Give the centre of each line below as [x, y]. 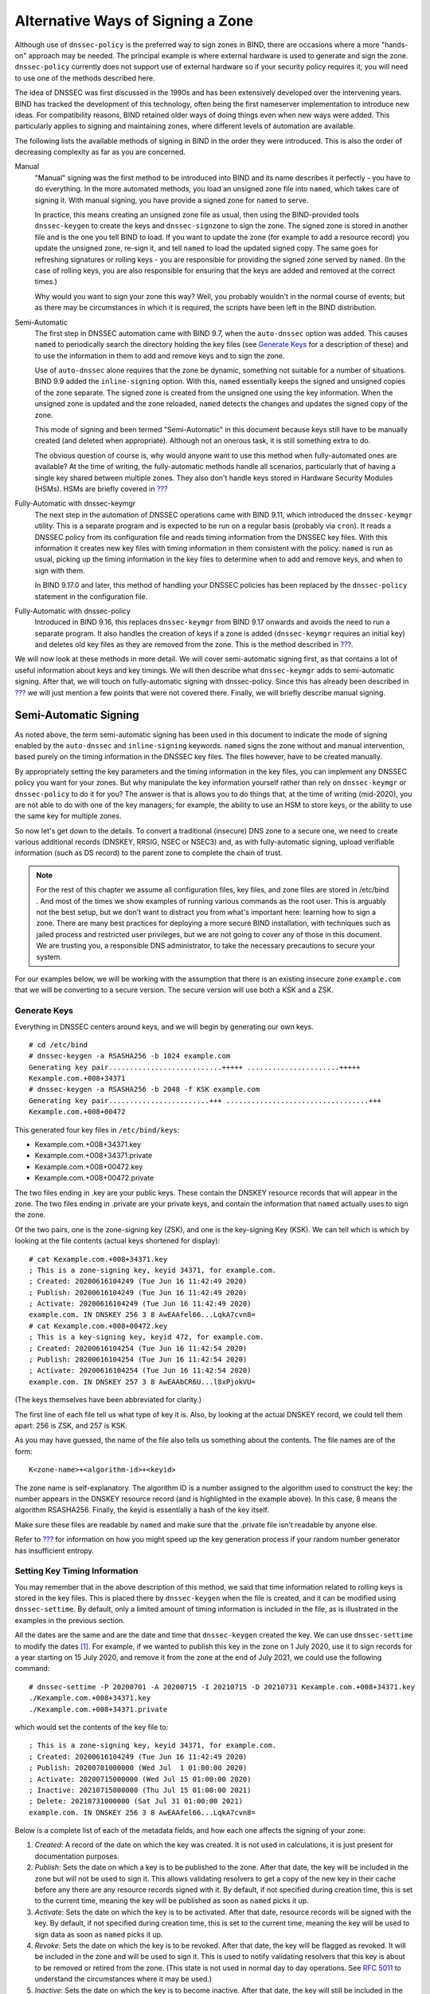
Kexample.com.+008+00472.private [94, 1178]
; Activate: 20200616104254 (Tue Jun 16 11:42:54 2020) [140, 1371]
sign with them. [60, 570]
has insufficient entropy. [55, 1551]
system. [49, 956]
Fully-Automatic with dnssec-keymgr [75, 503]
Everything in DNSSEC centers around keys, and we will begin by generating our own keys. [164, 1027]
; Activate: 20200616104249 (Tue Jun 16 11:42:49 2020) [140, 1304]
